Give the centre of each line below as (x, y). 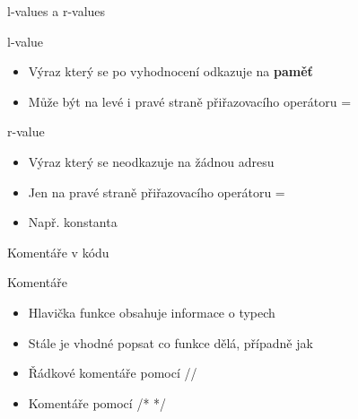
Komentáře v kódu (58, 252)
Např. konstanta (73, 222)
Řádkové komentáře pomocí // (113, 373)
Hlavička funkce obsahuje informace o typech (152, 312)
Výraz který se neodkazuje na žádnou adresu (151, 161)
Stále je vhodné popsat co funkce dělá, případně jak (170, 342)
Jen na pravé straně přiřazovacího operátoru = (157, 192)
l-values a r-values (57, 11)
